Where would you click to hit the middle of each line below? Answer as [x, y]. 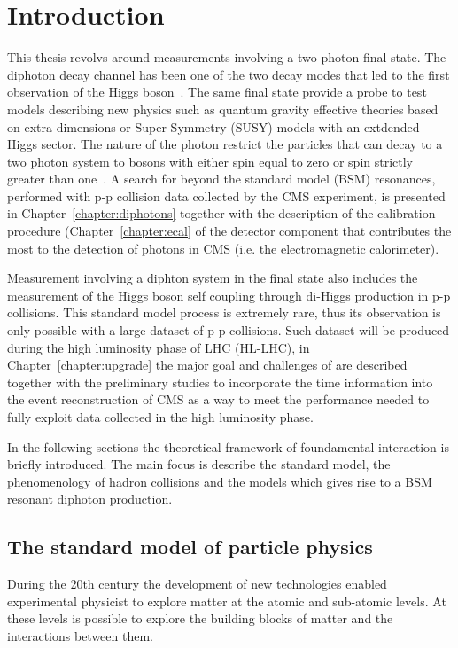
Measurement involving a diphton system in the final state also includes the [213, 278]
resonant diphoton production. [90, 499]
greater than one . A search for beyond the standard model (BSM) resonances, [221, 179]
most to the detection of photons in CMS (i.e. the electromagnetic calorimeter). [223, 248]
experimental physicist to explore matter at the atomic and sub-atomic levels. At [227, 601]
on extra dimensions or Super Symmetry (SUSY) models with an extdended [213, 126]
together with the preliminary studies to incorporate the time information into [220, 382]
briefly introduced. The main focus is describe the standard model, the [199, 464]
